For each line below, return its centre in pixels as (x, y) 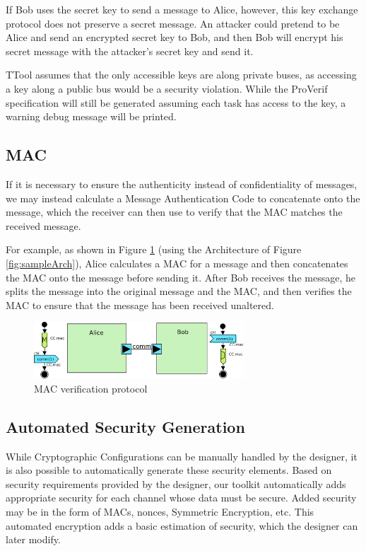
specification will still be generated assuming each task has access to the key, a (176, 102)
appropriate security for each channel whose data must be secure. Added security (181, 498)
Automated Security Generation (125, 426)
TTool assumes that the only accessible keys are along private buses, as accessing (181, 75)
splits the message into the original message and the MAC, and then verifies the (179, 291)
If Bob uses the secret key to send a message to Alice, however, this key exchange (182, 9)
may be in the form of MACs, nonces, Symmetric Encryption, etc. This (160, 512)
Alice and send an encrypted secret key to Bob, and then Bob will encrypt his (175, 37)
